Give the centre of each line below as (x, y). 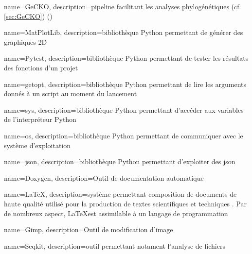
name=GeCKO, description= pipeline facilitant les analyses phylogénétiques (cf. (123, 6)
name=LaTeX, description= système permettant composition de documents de (120, 194)
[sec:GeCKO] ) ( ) (28, 16)
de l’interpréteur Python (40, 119)
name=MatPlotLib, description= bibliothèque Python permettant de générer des (124, 32)
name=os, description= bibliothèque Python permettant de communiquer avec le (124, 135)
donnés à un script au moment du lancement (71, 93)
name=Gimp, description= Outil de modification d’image (89, 229)
